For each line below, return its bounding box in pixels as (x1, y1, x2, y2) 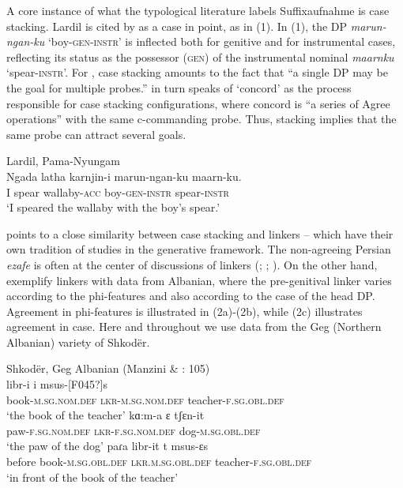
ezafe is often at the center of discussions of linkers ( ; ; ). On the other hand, (6, 256, 378, 272)
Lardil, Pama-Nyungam (6, 152, 120, 169)
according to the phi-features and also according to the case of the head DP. (6, 287, 375, 304)
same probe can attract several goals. (6, 126, 186, 142)
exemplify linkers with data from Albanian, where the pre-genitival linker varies (6, 272, 392, 288)
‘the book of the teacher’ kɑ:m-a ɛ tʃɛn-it (6, 407, 205, 423)
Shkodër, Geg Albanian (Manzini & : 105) (6, 360, 210, 377)
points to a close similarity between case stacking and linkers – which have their (6, 225, 394, 242)
